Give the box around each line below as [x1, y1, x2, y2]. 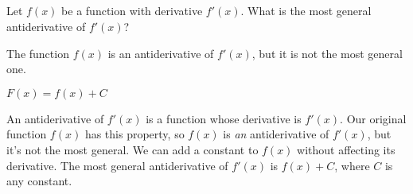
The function [6, 45, 69, 61]
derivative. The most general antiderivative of [6, 157, 228, 173]
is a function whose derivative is [146, 110, 302, 126]
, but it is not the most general [251, 45, 403, 61]
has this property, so [84, 126, 185, 142]
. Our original [340, 110, 407, 126]
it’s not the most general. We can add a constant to [6, 141, 259, 157]
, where [334, 157, 370, 173]
